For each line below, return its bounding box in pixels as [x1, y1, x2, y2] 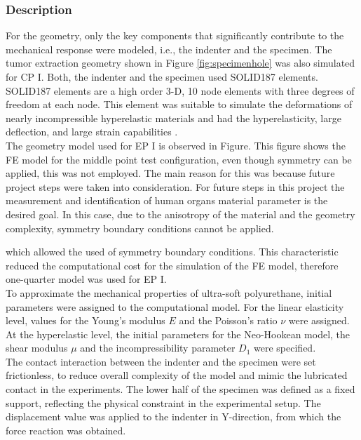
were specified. [254, 340, 316, 355]
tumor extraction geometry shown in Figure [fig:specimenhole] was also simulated [6, 55, 355, 70]
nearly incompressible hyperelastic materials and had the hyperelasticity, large [6, 110, 341, 125]
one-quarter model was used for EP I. [6, 272, 167, 286]
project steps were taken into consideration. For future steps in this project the [6, 179, 345, 194]
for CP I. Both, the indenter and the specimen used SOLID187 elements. [6, 69, 318, 84]
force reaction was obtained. [6, 422, 126, 437]
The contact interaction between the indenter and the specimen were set [6, 354, 316, 368]
